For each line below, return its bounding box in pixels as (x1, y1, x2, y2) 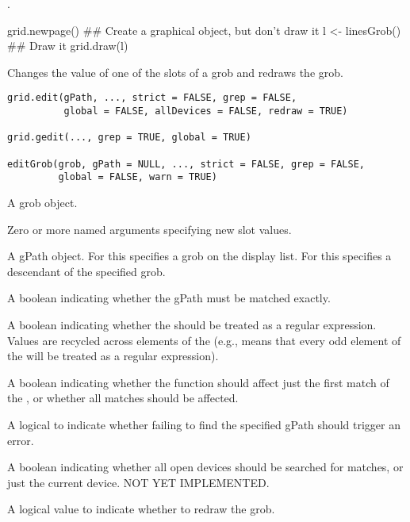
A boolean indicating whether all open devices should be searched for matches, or (7, 459, 404, 475)
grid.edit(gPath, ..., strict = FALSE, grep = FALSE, (7, 92, 297, 104)
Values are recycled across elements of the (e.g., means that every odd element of (7, 332, 401, 348)
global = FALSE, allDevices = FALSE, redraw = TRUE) (63, 106, 348, 117)
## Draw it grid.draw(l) (7, 37, 128, 54)
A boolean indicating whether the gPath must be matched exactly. (7, 290, 331, 306)
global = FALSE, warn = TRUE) (58, 171, 217, 183)
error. (7, 432, 34, 448)
